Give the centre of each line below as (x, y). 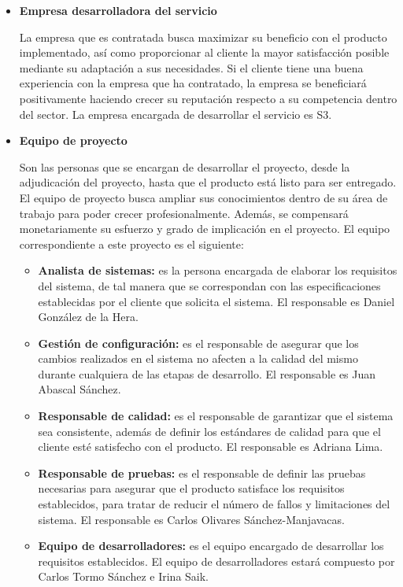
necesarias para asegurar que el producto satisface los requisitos (191, 488)
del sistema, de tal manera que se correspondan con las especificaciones (209, 285)
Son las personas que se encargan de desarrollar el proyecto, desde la (185, 166)
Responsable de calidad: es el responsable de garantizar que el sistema (216, 416)
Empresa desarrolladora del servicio (118, 10)
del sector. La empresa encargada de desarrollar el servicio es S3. (176, 114)
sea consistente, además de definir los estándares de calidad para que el (209, 431)
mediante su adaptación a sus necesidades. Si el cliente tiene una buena (191, 67)
